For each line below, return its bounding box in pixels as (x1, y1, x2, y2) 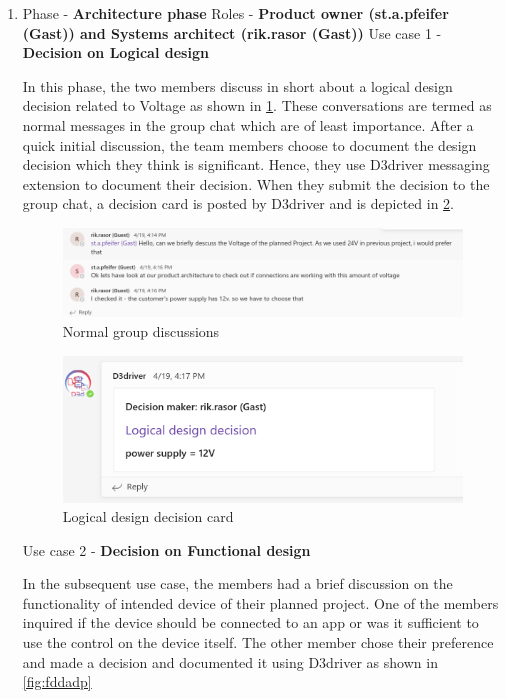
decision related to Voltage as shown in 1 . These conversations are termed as (22, 95, 492, 116)
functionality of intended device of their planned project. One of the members (22, 592, 499, 613)
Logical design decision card (62, 506, 234, 527)
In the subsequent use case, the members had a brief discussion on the (22, 573, 453, 594)
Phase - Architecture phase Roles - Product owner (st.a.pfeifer (22, 3, 449, 23)
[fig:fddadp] (22, 671, 92, 692)
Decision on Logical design (22, 42, 209, 63)
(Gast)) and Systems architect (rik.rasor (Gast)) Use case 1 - (22, 22, 442, 43)
